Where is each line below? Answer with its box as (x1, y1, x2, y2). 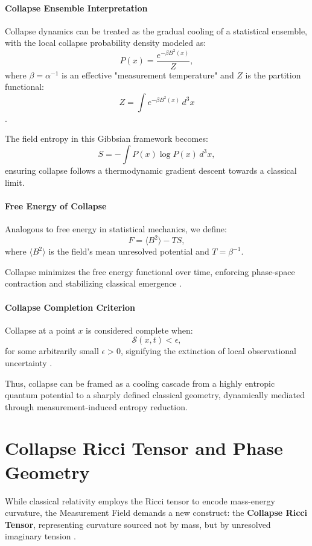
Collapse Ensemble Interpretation (5, 1, 148, 14)
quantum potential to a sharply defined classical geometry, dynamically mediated (5, 389, 305, 401)
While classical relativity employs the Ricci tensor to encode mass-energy (5, 494, 275, 507)
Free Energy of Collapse (5, 199, 107, 212)
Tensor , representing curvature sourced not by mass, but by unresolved (5, 518, 271, 530)
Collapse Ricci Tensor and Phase (5, 436, 283, 460)
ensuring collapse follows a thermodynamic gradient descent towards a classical (5, 164, 297, 177)
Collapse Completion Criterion (5, 300, 135, 313)
